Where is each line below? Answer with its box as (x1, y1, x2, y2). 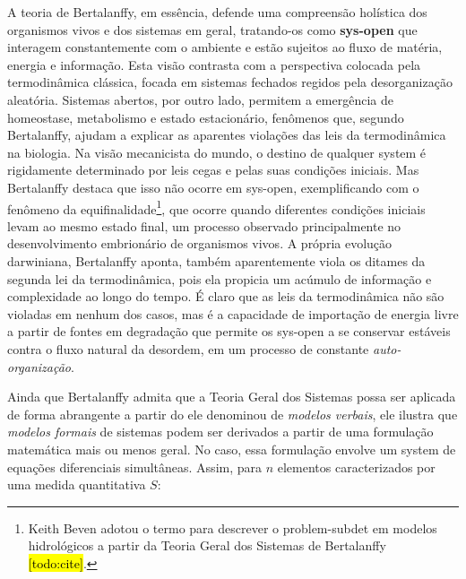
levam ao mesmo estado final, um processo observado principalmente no (7, 216, 401, 235)
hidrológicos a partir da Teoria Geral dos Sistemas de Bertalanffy (28, 536, 386, 555)
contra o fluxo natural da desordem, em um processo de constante (7, 339, 369, 358)
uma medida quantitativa (7, 475, 146, 494)
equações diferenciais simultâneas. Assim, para (7, 457, 263, 476)
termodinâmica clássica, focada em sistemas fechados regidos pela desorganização (7, 73, 453, 91)
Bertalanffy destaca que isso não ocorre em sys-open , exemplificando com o (7, 177, 419, 196)
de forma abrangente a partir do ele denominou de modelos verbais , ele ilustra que (7, 404, 458, 423)
